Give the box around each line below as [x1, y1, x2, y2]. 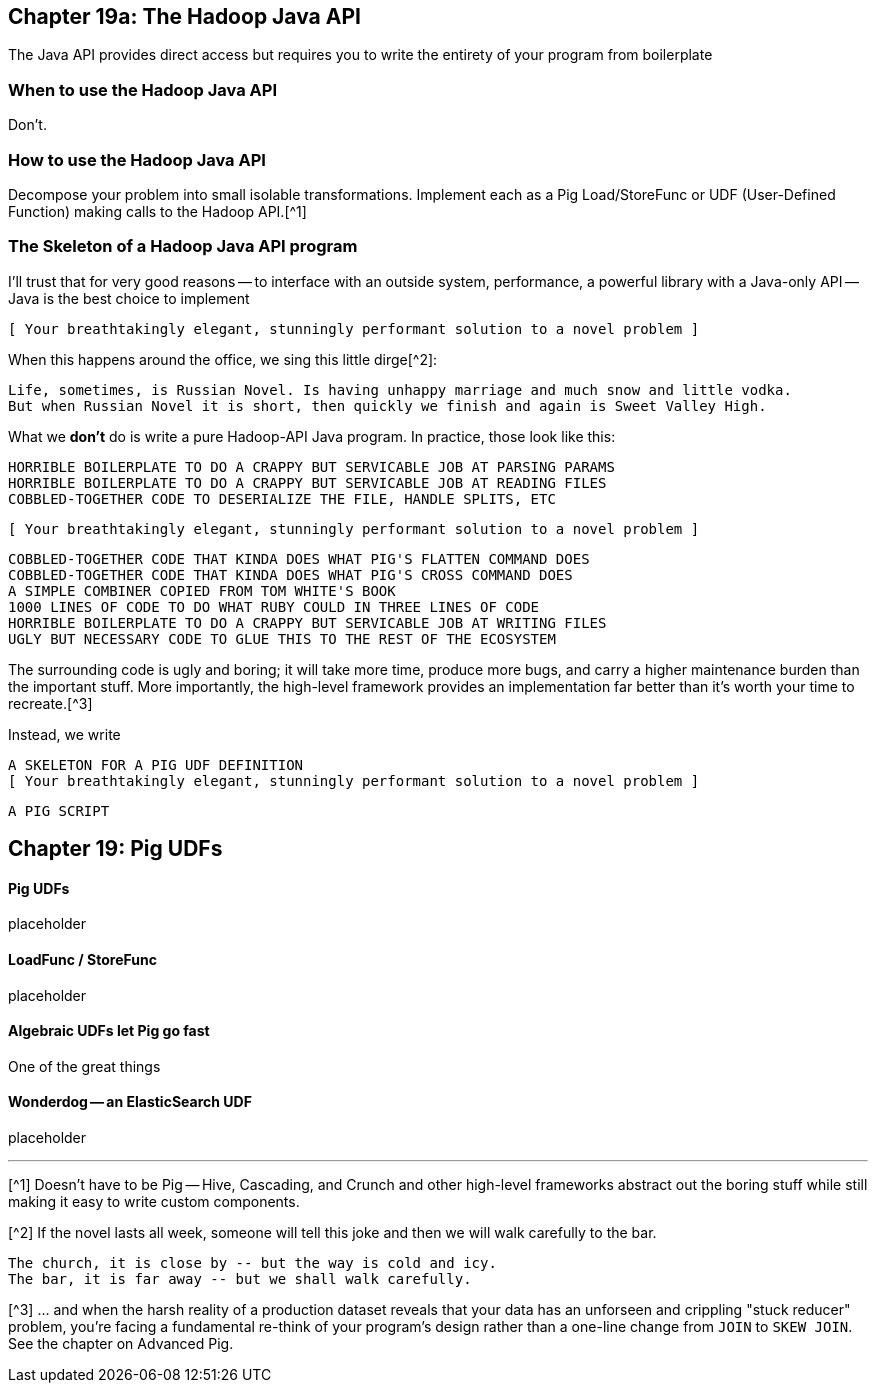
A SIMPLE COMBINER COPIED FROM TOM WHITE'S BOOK [8, 582, 396, 599]
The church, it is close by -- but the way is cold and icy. [8, 1254, 497, 1271]
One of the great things [8, 1057, 161, 1075]
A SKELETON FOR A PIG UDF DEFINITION [8, 756, 304, 773]
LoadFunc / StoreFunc [8, 950, 157, 968]
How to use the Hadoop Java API [8, 149, 266, 170]
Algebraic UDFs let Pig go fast [8, 1022, 210, 1040]
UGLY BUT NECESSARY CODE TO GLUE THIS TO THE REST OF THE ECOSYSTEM [8, 630, 556, 647]
